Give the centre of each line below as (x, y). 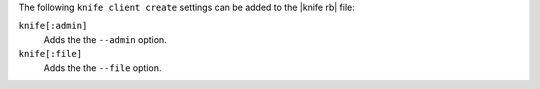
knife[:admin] (53, 26)
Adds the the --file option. (102, 67)
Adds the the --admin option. (105, 39)
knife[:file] (50, 54)
